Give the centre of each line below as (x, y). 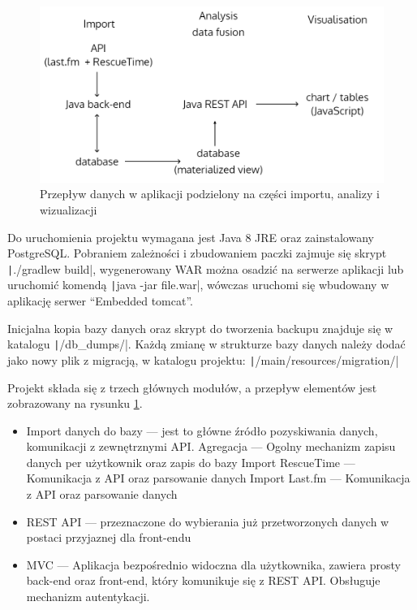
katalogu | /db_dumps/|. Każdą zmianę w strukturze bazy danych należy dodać (206, 344)
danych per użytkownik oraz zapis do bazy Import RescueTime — (191, 462)
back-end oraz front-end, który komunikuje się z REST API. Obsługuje (203, 580)
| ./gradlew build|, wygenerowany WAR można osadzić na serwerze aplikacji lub (206, 268)
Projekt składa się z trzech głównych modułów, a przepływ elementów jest (192, 387)
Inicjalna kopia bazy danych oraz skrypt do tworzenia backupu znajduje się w (200, 328)
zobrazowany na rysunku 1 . (75, 403)
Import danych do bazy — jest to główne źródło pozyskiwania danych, (202, 430)
